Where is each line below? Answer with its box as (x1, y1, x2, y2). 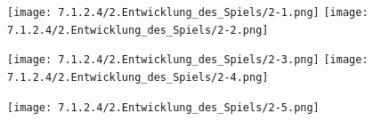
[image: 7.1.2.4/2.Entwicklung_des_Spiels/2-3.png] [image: (7, 53, 369, 67)
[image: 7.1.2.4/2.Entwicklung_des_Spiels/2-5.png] (7, 101, 320, 114)
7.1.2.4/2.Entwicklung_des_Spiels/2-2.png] (7, 23, 269, 36)
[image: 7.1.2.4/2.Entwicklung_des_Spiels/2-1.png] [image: (7, 6, 369, 19)
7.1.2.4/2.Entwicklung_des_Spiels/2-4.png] (7, 70, 269, 84)
